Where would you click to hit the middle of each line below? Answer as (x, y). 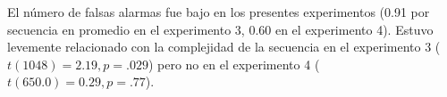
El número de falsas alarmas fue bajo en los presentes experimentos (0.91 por (219, 12)
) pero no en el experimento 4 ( (234, 64)
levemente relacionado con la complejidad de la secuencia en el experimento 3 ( (224, 47)
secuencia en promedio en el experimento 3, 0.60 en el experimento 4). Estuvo (220, 29)
